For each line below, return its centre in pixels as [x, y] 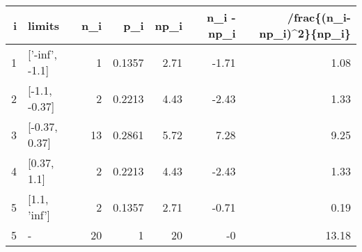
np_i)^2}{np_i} [305, 33]
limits [44, 25]
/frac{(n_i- [319, 17]
